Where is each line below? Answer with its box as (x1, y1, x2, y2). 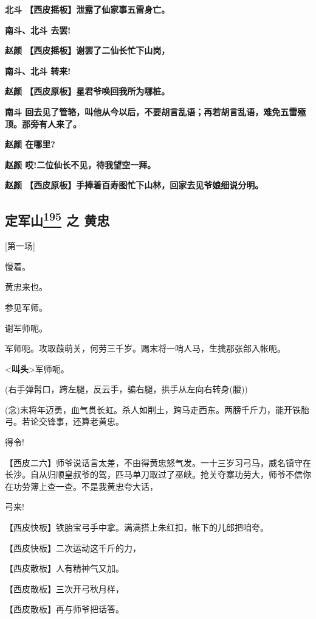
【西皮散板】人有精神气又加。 (5, 562, 124, 575)
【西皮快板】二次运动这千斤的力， (5, 541, 141, 554)
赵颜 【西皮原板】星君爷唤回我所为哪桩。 (5, 85, 170, 97)
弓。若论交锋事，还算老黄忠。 (5, 415, 124, 428)
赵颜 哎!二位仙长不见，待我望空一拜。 (5, 158, 156, 171)
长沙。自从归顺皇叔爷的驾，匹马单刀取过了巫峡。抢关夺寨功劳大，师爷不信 (5, 468, 303, 481)
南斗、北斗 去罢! (5, 23, 71, 36)
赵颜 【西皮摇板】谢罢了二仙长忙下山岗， (5, 44, 170, 57)
